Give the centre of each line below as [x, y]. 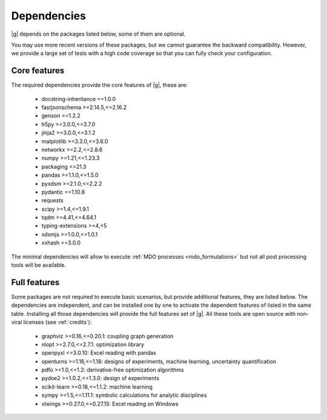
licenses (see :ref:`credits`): [58, 322]
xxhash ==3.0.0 [61, 243]
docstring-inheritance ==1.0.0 [79, 99]
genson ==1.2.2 [61, 116]
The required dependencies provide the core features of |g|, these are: [99, 85]
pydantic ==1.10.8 [63, 192]
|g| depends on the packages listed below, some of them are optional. [98, 34]
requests [52, 200]
